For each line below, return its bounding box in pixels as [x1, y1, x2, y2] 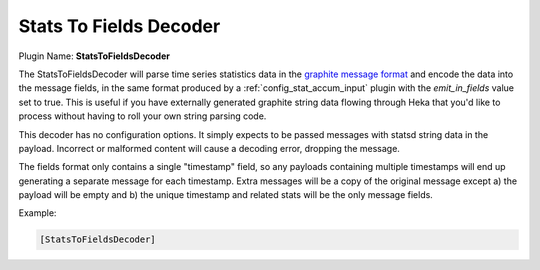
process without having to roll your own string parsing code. [18, 110, 267, 122]
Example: [18, 207, 57, 219]
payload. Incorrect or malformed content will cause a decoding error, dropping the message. [18, 142, 400, 154]
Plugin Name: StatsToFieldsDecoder [18, 50, 170, 62]
